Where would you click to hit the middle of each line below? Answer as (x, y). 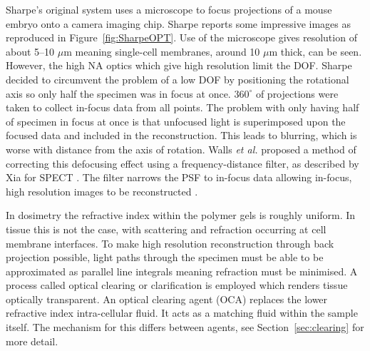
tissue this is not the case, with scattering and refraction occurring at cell (166, 229)
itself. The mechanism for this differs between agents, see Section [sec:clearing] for (185, 327)
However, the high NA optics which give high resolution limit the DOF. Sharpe (179, 65)
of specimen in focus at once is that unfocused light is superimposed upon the (176, 121)
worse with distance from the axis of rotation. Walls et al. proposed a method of (181, 149)
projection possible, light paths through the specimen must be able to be (165, 257)
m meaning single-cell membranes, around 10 (162, 51)
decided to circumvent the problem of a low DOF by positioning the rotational (178, 79)
